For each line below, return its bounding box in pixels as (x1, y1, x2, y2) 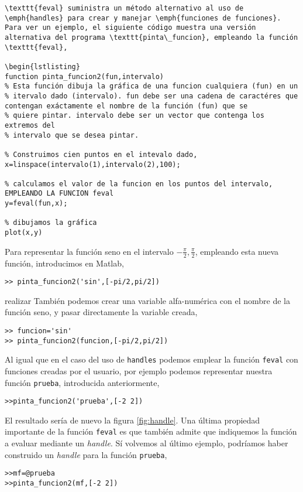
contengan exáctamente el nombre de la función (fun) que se (5, 101, 248, 110)
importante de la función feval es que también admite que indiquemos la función (5, 425, 297, 438)
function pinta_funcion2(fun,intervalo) (5, 72, 164, 81)
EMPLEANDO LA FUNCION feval (5, 189, 114, 198)
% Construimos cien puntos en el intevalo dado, (5, 150, 198, 159)
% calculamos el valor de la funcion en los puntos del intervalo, (5, 179, 273, 188)
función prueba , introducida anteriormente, (5, 376, 160, 388)
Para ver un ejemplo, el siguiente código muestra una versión (5, 23, 256, 32)
